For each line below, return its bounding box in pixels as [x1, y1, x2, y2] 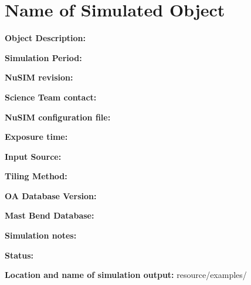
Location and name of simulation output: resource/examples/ [5, 269, 247, 281]
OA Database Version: [5, 189, 97, 202]
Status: [5, 249, 34, 261]
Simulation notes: [5, 229, 77, 242]
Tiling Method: [5, 170, 67, 182]
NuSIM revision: [5, 71, 73, 83]
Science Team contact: [5, 90, 97, 103]
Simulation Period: [5, 51, 82, 63]
